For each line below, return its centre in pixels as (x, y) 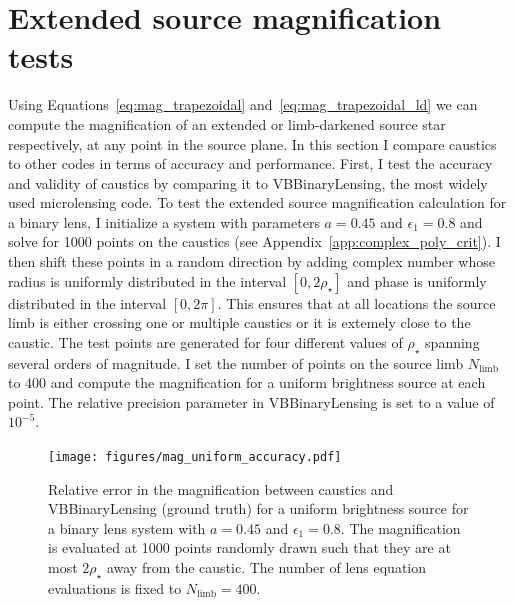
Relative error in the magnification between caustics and (221, 488)
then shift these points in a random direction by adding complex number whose (251, 261)
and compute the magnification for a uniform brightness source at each (268, 382)
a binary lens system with (127, 527)
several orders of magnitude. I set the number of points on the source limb (236, 362)
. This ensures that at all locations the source (356, 302)
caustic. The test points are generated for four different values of (205, 341)
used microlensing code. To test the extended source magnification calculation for (257, 202)
